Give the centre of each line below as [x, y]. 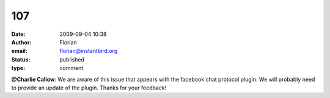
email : [19, 51]
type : [18, 68]
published [72, 59]
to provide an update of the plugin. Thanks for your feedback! [89, 88]
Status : [21, 59]
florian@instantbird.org [89, 51]
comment [71, 68]
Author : [21, 42]
